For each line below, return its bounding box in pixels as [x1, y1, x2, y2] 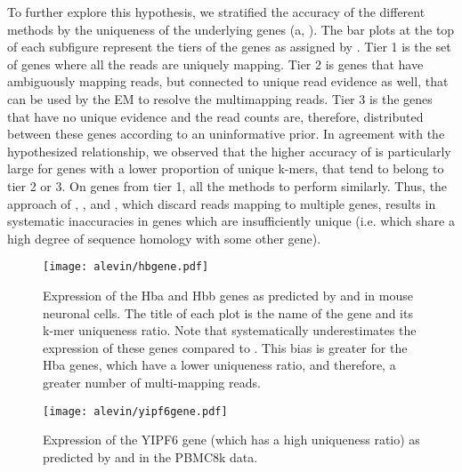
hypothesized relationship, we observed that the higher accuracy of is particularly [7, 141, 451, 160]
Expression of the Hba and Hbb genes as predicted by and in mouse [43, 285, 413, 304]
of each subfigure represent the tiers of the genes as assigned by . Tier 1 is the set [7, 37, 451, 56]
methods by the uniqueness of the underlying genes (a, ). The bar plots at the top [7, 20, 455, 38]
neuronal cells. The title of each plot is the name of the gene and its [43, 303, 413, 322]
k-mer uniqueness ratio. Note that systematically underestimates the [43, 321, 417, 340]
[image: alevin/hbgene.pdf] [43, 260, 209, 274]
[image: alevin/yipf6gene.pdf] [43, 404, 228, 418]
